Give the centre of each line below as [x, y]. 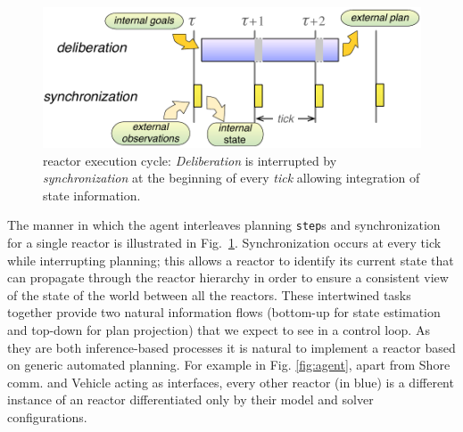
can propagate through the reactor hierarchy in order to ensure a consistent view [228, 277]
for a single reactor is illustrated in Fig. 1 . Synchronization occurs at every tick [224, 242]
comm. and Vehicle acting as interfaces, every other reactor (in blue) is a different [231, 382]
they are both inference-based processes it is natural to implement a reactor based [231, 347]
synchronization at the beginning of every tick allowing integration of [231, 178]
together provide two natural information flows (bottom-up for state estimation [224, 312]
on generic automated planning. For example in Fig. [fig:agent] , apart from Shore [229, 365]
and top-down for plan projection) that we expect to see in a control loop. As [219, 329]
